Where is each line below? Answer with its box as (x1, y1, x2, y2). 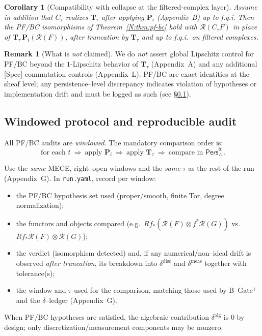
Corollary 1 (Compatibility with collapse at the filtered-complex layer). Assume (4, 2, 257, 12)
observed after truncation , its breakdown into (16, 258, 158, 268)
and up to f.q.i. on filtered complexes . (141, 31, 258, 42)
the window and (16, 285, 66, 295)
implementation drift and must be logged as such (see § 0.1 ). (4, 88, 191, 99)
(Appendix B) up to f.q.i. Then (156, 11, 254, 22)
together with (204, 258, 247, 268)
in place (232, 21, 257, 32)
